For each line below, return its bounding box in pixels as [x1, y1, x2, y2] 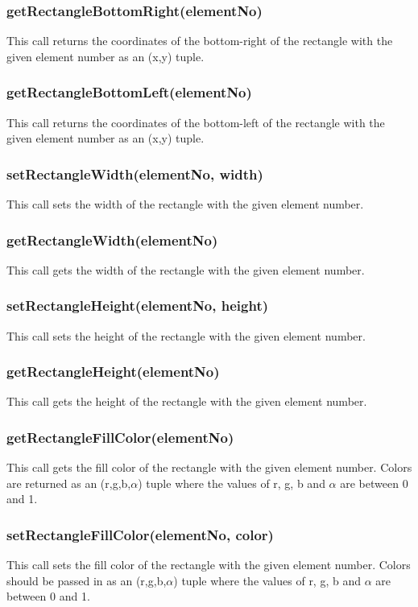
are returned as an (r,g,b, [6, 474, 131, 491]
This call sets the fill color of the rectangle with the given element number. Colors [6, 556, 411, 573]
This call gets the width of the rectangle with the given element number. [6, 261, 365, 278]
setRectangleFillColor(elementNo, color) [6, 524, 274, 544]
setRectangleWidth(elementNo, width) [6, 163, 263, 184]
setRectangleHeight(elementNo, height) [6, 295, 269, 316]
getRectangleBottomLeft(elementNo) [6, 82, 252, 102]
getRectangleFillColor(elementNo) [6, 427, 234, 447]
